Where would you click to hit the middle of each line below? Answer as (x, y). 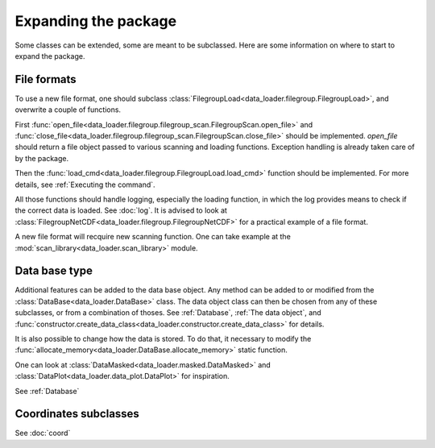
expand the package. (50, 56)
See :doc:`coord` (43, 433)
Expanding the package (96, 21)
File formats (46, 79)
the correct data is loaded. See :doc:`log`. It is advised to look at (121, 210)
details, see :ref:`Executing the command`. (85, 185)
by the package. (41, 158)
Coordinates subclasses (77, 414)
